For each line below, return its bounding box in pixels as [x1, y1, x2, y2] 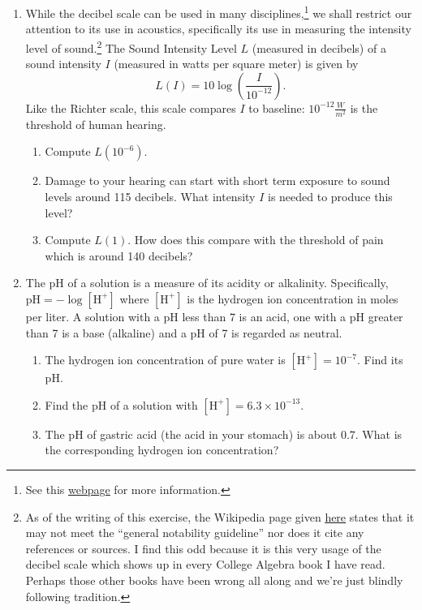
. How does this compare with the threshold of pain [127, 231, 384, 248]
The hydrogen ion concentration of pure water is [45, 351, 286, 368]
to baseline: [248, 99, 305, 116]
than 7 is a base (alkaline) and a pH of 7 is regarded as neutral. [25, 324, 342, 341]
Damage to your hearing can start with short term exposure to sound [45, 172, 390, 189]
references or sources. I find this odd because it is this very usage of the [25, 539, 381, 556]
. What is [355, 425, 403, 442]
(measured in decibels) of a [252, 39, 386, 56]
